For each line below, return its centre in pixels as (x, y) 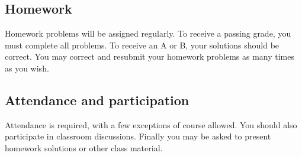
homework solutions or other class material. (84, 147)
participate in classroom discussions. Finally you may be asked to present (138, 136)
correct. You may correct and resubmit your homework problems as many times (150, 56)
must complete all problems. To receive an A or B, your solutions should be (142, 45)
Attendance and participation (97, 100)
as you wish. (27, 68)
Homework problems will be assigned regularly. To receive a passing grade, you (148, 33)
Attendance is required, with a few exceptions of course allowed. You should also (151, 124)
